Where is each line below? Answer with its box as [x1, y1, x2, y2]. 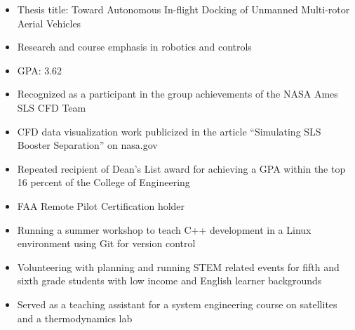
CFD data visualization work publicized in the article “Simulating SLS [17, 124, 321, 138]
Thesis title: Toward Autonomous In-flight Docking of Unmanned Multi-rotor [17, 2, 350, 16]
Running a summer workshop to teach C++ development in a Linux [17, 222, 312, 237]
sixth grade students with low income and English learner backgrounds [17, 273, 322, 288]
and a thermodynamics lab [17, 310, 133, 325]
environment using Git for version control [17, 236, 196, 251]
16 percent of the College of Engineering [17, 175, 190, 190]
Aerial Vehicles [17, 15, 81, 30]
